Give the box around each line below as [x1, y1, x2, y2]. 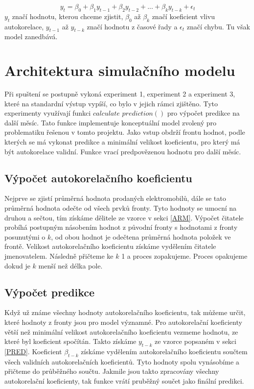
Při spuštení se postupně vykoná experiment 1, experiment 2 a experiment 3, [4, 89, 235, 99]
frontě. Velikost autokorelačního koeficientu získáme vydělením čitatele [4, 241, 216, 251]
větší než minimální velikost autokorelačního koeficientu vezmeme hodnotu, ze [4, 326, 238, 337]
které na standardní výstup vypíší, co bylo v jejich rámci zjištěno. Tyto [4, 98, 218, 108]
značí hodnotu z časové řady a [87, 21, 178, 31]
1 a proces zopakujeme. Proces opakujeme [121, 251, 248, 261]
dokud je [4, 260, 30, 270]
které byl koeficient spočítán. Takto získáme [4, 336, 137, 346]
